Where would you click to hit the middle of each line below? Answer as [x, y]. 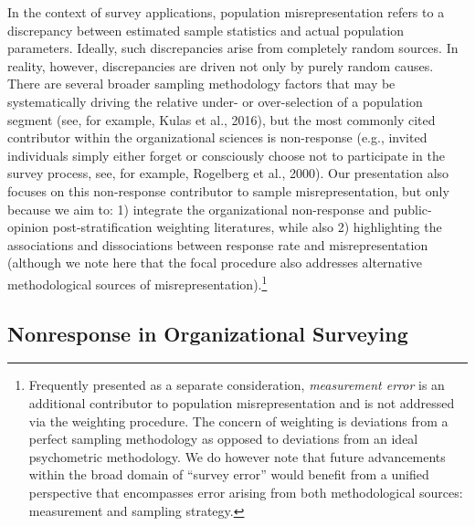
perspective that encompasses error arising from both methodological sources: [246, 492]
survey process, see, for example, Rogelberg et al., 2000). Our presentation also [228, 173]
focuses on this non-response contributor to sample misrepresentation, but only [228, 190]
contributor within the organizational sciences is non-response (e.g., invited [217, 137]
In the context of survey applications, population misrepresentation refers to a [226, 12]
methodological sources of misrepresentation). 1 [137, 282]
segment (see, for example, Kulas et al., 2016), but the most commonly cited [222, 119]
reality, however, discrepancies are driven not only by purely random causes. [221, 65]
